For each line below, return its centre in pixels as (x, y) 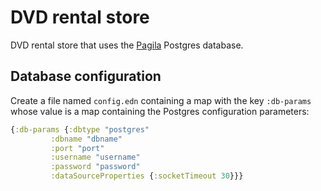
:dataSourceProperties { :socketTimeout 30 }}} (147, 176)
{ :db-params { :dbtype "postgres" (80, 129)
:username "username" (95, 157)
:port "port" (77, 148)
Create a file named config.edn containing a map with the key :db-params (161, 100)
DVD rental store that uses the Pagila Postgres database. (127, 45)
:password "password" (95, 167)
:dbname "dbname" (86, 139)
